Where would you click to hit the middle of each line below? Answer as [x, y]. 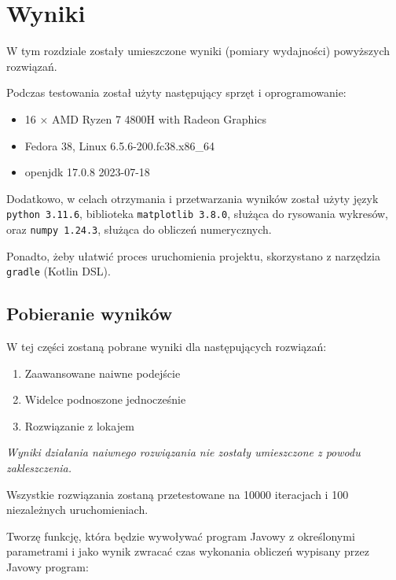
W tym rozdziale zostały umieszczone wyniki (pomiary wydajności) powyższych [198, 51]
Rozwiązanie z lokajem [79, 425]
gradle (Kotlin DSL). [59, 271]
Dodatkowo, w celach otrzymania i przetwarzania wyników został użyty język [192, 198]
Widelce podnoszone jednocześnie [105, 399]
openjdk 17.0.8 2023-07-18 [87, 172]
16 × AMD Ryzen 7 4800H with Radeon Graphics [146, 118]
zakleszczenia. [39, 468]
